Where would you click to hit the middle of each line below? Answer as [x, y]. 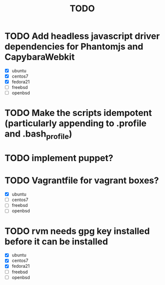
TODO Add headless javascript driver [82, 36]
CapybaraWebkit [40, 57]
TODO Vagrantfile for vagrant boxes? [82, 181]
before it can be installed [56, 242]
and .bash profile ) [38, 135]
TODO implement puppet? [59, 158]
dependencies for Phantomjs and [74, 47]
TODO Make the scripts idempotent [78, 113]
